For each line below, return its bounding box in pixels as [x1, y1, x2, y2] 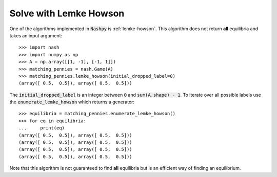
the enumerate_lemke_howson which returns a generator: [9, 99, 135, 105]
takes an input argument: [9, 32, 63, 38]
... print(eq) [18, 125, 65, 131]
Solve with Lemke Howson [9, 8, 125, 19]
